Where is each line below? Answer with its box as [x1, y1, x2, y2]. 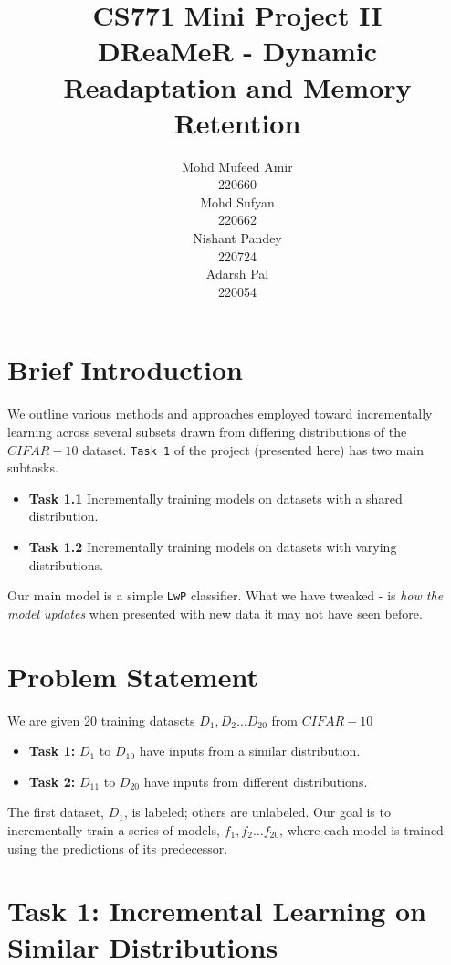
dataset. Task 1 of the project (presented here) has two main [82, 440, 424, 459]
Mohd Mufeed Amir [182, 156, 293, 175]
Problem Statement [7, 657, 258, 695]
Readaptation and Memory [63, 68, 412, 105]
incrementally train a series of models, [7, 820, 220, 839]
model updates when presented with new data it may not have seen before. [7, 603, 423, 622]
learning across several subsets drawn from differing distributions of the [7, 421, 407, 440]
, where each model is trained [279, 820, 444, 839]
